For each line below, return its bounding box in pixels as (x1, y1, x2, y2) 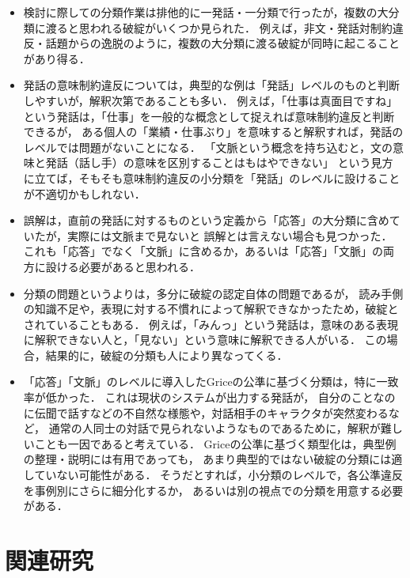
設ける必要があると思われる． (45, 258, 201, 274)
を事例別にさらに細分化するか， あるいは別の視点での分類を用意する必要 (23, 482, 404, 498)
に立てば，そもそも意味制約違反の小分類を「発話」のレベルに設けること (23, 169, 401, 186)
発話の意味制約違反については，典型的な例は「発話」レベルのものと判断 (23, 77, 401, 93)
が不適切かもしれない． (23, 185, 146, 202)
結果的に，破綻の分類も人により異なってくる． (45, 346, 288, 363)
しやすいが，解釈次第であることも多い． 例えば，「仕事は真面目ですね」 (23, 92, 398, 108)
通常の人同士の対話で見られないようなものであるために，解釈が (48, 420, 381, 436)
